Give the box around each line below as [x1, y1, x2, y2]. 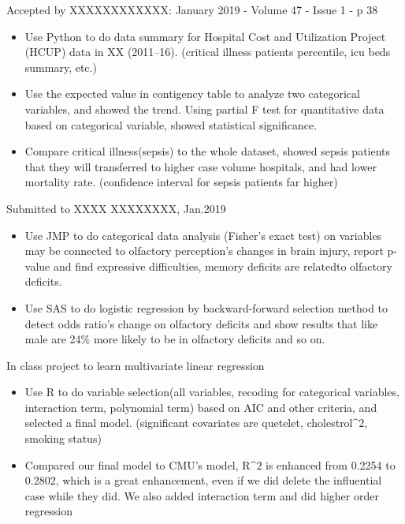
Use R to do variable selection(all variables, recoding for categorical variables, [24, 384, 399, 400]
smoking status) [24, 430, 102, 447]
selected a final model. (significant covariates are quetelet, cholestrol [24, 414, 353, 431]
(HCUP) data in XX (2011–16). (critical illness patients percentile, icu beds [24, 43, 391, 60]
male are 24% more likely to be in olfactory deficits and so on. [24, 331, 325, 347]
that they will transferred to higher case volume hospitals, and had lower [24, 158, 377, 174]
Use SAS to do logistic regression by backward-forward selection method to [24, 299, 388, 316]
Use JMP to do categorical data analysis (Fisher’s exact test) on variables [24, 226, 382, 243]
